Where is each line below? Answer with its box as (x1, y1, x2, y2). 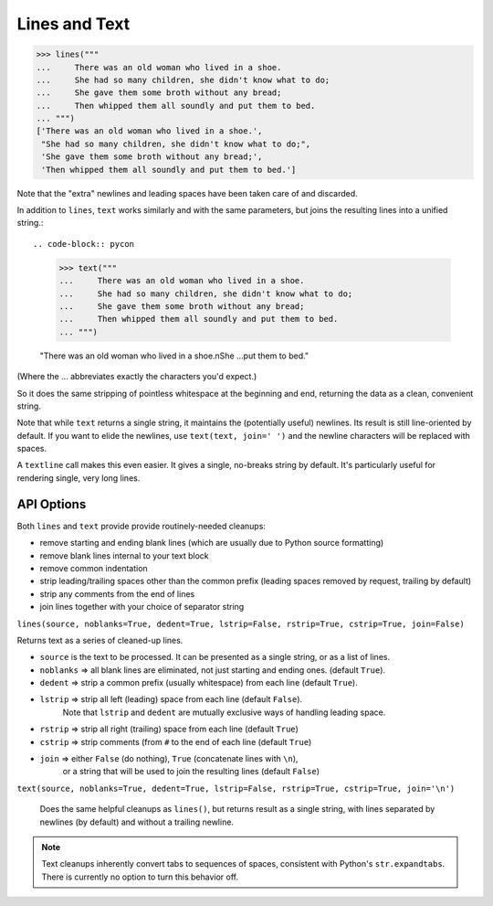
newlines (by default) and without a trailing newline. (39, 816, 235, 827)
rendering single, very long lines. (16, 472, 141, 484)
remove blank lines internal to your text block (39, 549, 209, 561)
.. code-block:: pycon (33, 239, 135, 249)
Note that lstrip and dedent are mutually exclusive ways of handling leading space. (62, 707, 386, 718)
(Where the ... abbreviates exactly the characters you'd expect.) (16, 371, 257, 382)
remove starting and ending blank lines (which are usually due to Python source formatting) (39, 538, 384, 549)
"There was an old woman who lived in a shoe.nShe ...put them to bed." (39, 350, 309, 361)
